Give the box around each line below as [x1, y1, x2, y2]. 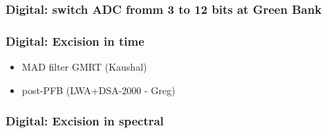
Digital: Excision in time [6, 32, 144, 49]
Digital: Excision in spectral [6, 112, 164, 130]
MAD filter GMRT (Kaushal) [21, 60, 147, 74]
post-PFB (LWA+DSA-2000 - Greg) [21, 82, 176, 97]
